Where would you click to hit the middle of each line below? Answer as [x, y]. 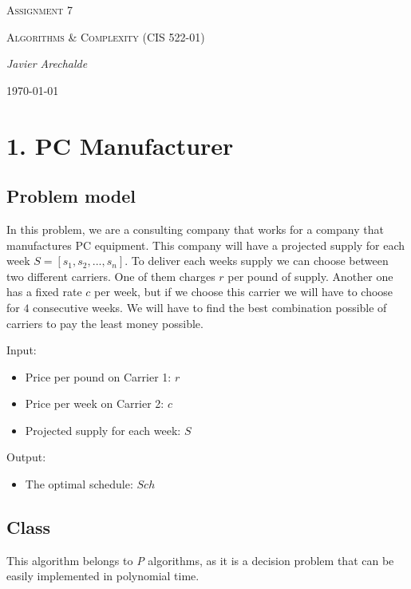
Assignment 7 [40, 10]
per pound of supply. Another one [310, 276]
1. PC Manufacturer [120, 145]
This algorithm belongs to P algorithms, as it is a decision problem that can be [200, 560]
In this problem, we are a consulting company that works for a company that [195, 229]
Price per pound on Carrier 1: [98, 376]
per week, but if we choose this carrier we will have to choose [244, 292]
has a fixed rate [44, 292]
